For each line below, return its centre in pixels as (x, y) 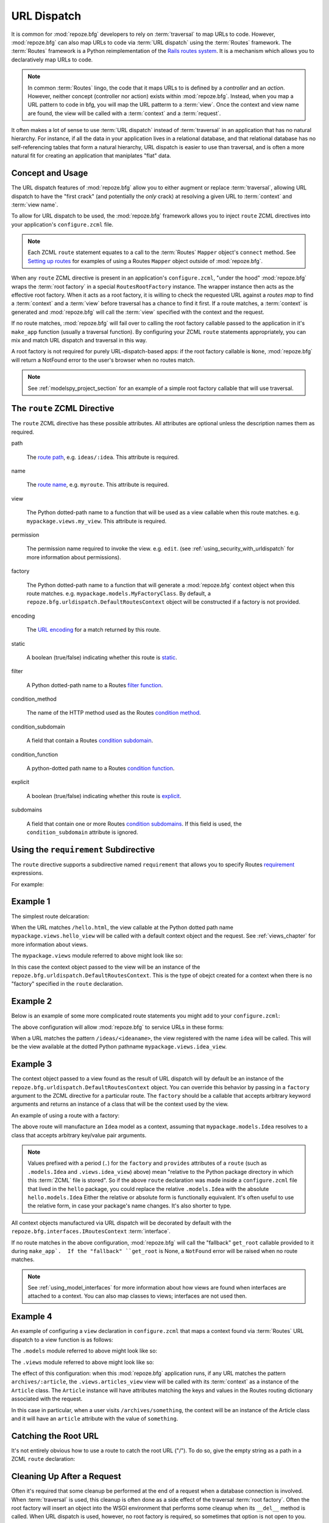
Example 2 (31, 1001)
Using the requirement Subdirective (83, 850)
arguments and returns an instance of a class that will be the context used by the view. (120, 1104)
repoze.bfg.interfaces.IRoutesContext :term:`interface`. (91, 1231)
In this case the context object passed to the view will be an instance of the (106, 967)
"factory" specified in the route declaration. (67, 984)
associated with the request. (47, 1399)
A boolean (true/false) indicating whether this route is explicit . (104, 796)
